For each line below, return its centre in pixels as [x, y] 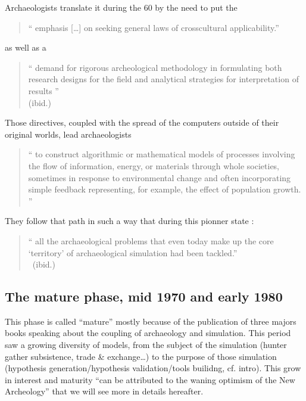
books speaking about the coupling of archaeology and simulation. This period [148, 333]
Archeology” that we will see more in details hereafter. [104, 391]
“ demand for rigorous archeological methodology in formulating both [155, 67]
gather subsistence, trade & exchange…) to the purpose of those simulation [141, 356]
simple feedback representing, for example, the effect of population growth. [165, 189]
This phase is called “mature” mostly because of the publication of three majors [151, 321]
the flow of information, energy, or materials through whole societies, [154, 165]
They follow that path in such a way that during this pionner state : [129, 221]
